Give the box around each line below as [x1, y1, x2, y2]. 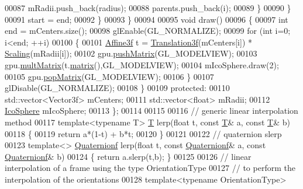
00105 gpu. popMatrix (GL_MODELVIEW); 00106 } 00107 [5, 70, 214, 82]
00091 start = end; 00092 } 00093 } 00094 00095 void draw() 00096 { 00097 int [5, 13, 288, 25]
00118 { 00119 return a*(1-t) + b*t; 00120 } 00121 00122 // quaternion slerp [5, 127, 282, 139]
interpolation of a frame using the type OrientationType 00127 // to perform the [5, 162, 295, 174]
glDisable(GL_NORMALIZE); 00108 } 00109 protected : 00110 [5, 82, 230, 94]
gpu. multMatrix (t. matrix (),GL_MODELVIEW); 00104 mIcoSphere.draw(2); [5, 58, 279, 71]
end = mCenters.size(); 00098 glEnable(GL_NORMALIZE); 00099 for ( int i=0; [5, 24, 291, 37]
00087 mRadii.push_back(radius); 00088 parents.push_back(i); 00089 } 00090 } [5, 2, 291, 13]
